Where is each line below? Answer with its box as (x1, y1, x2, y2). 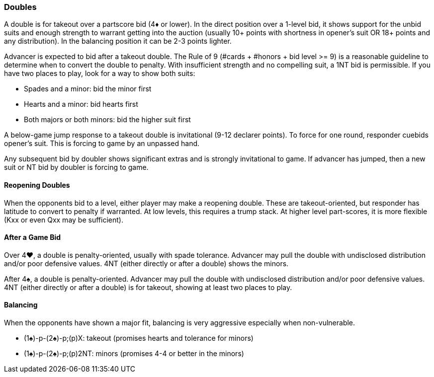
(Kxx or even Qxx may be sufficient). (4, 215, 123, 224)
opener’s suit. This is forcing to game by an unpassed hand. (4, 139, 200, 148)
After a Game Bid (4, 233, 61, 242)
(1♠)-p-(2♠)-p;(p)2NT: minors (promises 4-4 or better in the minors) (24, 349, 244, 358)
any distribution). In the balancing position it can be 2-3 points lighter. (4, 37, 232, 46)
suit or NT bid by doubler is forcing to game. (4, 163, 149, 172)
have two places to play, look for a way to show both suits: (4, 69, 195, 78)
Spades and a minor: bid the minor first (24, 84, 152, 93)
